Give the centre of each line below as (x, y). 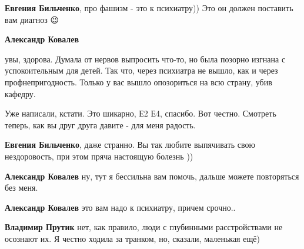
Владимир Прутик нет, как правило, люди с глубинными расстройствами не (144, 227)
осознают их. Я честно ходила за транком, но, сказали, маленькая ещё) (132, 238)
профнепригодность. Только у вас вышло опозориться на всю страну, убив (138, 82)
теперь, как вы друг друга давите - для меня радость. (100, 124)
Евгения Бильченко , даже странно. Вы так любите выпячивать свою (130, 145)
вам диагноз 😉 (32, 19)
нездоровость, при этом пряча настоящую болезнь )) (99, 156)
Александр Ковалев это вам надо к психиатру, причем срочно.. (120, 207)
